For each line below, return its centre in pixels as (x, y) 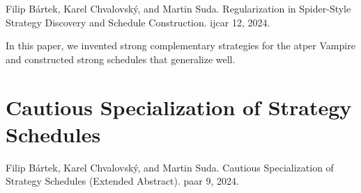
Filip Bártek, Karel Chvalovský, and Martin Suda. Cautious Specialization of (170, 167)
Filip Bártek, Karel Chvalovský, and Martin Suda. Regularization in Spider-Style (178, 8)
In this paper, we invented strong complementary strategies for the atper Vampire (180, 45)
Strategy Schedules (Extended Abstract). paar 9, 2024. (122, 181)
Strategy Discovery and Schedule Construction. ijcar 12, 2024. (138, 22)
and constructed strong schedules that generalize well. (121, 59)
